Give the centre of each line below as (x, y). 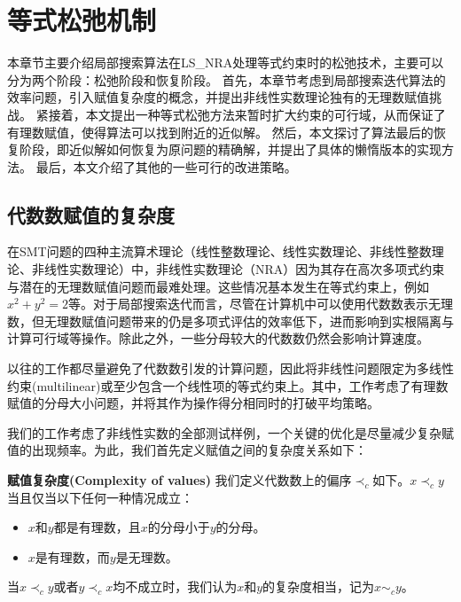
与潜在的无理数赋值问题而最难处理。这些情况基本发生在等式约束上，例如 (218, 286)
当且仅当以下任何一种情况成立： (100, 497)
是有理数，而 (72, 556)
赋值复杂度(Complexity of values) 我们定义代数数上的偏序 (180, 480)
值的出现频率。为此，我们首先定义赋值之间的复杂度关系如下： (187, 450)
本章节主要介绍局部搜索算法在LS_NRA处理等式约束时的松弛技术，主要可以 (226, 63)
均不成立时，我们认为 (175, 586)
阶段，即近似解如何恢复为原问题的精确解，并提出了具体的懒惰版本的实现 (230, 149)
